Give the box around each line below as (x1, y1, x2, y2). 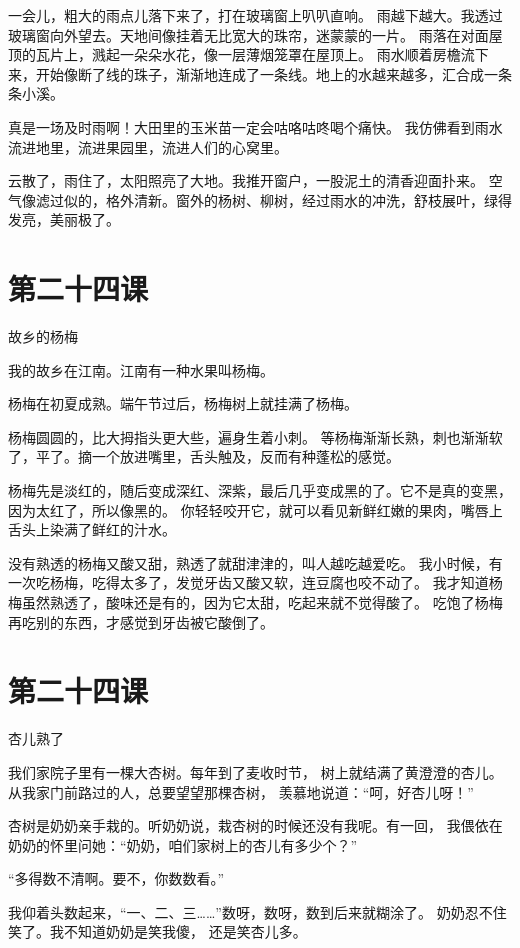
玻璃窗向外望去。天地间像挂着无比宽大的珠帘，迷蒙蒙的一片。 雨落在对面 (8, 24, 489, 45)
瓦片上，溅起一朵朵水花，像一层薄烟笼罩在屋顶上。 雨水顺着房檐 (35, 44, 461, 65)
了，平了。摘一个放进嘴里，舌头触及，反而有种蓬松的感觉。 (8, 446, 400, 467)
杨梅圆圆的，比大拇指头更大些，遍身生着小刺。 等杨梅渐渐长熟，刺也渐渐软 (8, 426, 503, 447)
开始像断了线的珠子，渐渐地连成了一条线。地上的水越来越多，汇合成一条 (35, 63, 512, 84)
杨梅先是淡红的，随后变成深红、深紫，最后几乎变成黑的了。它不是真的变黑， (8, 480, 512, 501)
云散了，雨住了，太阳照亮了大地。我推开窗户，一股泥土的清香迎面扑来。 (8, 170, 484, 191)
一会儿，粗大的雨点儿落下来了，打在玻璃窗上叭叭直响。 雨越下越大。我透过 (8, 5, 503, 25)
